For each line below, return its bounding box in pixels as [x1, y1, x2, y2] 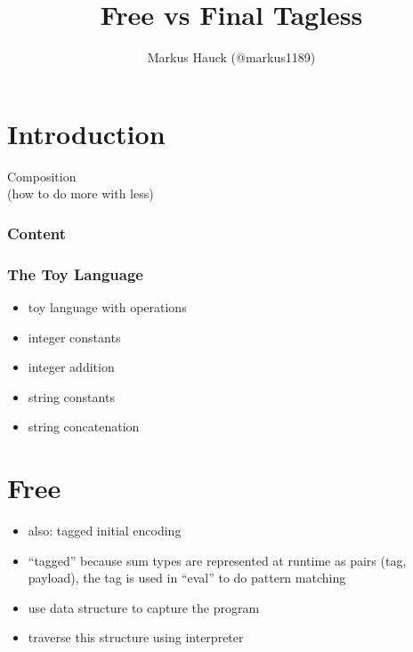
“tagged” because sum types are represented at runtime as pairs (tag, [28, 551, 407, 569]
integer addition [28, 358, 115, 376]
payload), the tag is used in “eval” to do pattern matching [28, 568, 346, 587]
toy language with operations [28, 297, 187, 316]
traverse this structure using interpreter [28, 628, 244, 647]
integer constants [28, 327, 121, 346]
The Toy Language [7, 262, 143, 285]
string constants [28, 387, 115, 406]
